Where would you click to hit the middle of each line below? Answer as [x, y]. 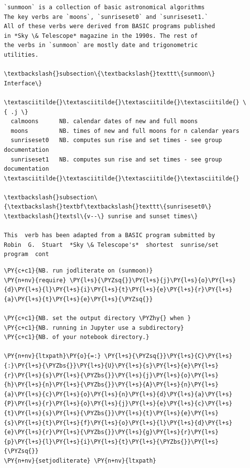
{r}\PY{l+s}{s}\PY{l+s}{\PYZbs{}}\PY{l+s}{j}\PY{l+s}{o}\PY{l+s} [111, 375]
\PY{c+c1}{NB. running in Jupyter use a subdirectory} [94, 328]
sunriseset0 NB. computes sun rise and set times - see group [117, 140]
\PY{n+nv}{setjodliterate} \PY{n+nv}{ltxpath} [80, 460]
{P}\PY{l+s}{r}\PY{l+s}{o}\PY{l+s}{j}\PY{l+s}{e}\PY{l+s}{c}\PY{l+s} [118, 404]
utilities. [21, 55]
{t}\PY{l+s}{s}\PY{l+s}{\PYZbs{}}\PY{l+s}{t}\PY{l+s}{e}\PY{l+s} [111, 413]
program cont [27, 254]
